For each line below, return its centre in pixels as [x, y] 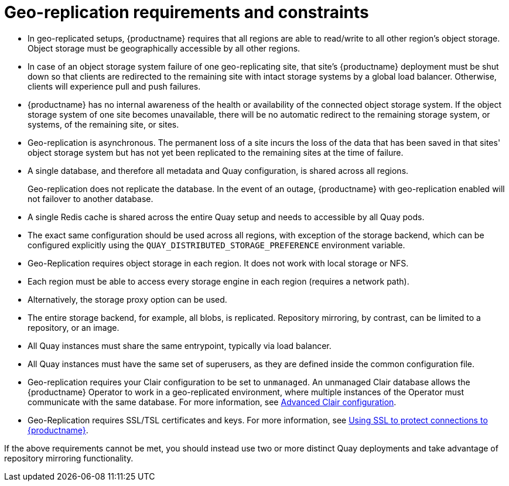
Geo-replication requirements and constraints [187, 12]
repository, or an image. [74, 327]
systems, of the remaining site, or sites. [103, 124]
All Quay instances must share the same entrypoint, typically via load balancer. [180, 345]
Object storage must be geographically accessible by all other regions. [164, 48]
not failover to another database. [90, 198]
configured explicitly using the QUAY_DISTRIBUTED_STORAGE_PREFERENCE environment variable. [216, 245]
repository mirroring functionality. [69, 458]
